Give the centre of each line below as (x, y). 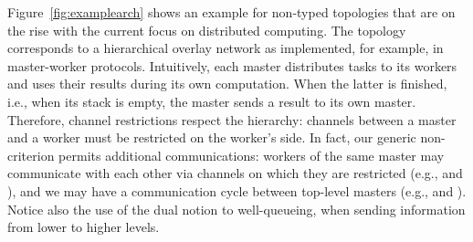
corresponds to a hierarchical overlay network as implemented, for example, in (226, 48)
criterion (31, 155)
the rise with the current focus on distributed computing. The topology (207, 30)
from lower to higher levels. (84, 227)
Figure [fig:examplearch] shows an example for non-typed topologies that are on (231, 12)
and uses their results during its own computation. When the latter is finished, (227, 84)
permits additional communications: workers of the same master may (252, 155)
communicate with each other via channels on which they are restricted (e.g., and (235, 173)
